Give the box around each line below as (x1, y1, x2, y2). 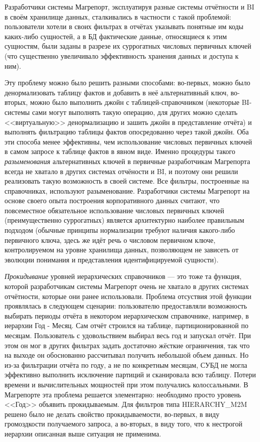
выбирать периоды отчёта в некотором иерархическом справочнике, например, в (4, 310, 249, 321)
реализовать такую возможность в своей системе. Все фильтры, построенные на (4, 176, 249, 186)
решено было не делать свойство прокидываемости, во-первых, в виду (4, 408, 219, 419)
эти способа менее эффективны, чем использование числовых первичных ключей (4, 136, 252, 146)
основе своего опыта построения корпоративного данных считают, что (4, 195, 219, 206)
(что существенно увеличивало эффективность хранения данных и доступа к (4, 50, 238, 61)
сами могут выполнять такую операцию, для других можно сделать (32, 106, 238, 117)
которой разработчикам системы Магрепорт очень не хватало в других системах (4, 281, 249, 291)
